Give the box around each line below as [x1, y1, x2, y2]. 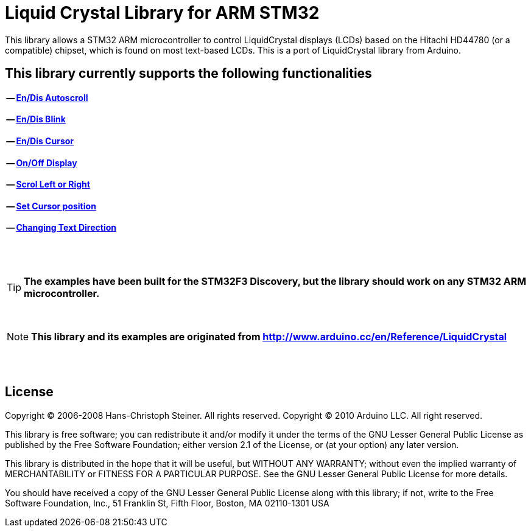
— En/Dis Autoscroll [6, 92, 88, 103]
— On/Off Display [6, 157, 77, 168]
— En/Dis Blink [6, 114, 66, 125]
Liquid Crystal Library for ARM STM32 [5, 2, 320, 23]
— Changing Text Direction [6, 222, 116, 233]
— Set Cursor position [6, 200, 96, 211]
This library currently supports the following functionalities [5, 66, 372, 82]
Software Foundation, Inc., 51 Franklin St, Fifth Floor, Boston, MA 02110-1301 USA [5, 497, 329, 508]
